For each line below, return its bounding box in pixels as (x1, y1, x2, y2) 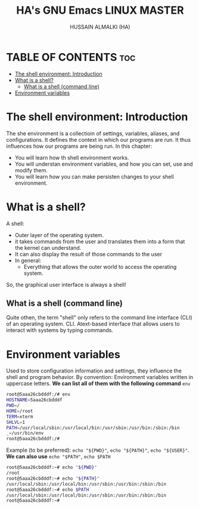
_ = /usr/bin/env (6, 430, 44, 436)
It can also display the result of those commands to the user (14, 250, 163, 257)
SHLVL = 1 (6, 419, 26, 425)
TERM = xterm (6, 414, 33, 420)
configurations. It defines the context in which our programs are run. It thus (6, 136, 191, 143)
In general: (14, 257, 42, 264)
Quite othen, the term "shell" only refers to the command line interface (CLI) (6, 314, 192, 321)
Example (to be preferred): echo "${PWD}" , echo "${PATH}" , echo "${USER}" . (6, 446, 189, 454)
